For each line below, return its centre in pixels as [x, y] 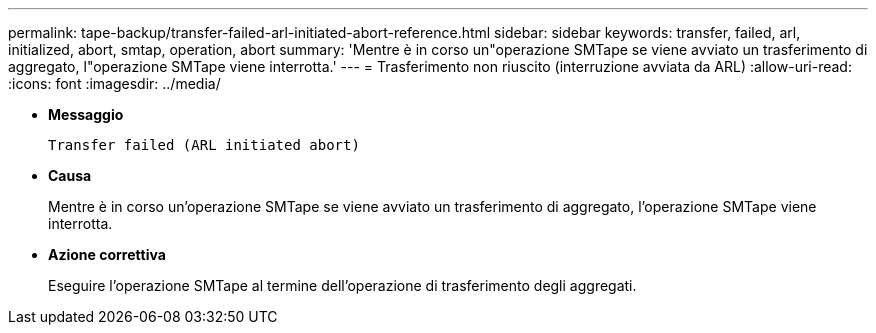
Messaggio [86, 114]
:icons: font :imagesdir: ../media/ [114, 83]
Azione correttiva [107, 254]
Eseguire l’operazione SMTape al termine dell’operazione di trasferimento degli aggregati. [342, 285]
